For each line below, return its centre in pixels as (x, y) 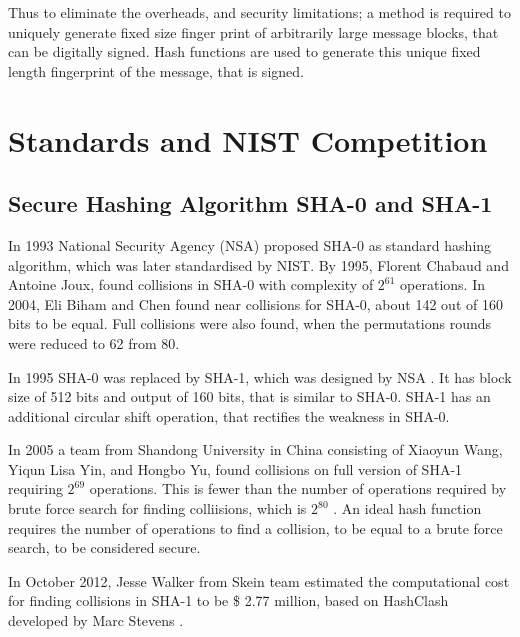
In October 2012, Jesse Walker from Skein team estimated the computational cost (259, 580)
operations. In (442, 284)
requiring (35, 488)
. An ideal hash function (407, 508)
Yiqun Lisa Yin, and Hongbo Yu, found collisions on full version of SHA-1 (235, 468)
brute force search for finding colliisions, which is (157, 508)
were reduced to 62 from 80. (94, 342)
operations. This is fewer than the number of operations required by (298, 488)
